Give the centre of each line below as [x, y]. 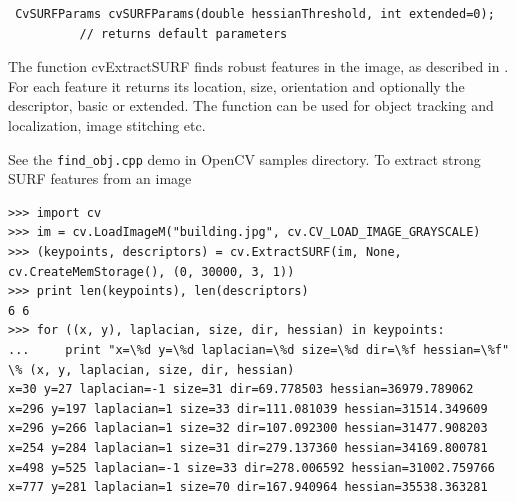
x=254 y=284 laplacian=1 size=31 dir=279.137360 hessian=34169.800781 [248, 447]
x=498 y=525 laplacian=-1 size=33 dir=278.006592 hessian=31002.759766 [251, 467]
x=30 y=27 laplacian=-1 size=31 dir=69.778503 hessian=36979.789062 [241, 389]
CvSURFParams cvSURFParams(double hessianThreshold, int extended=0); [255, 14]
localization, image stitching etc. [107, 124]
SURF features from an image [100, 178]
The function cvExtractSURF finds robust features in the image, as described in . [258, 66]
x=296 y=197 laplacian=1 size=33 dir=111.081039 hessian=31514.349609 [248, 408]
